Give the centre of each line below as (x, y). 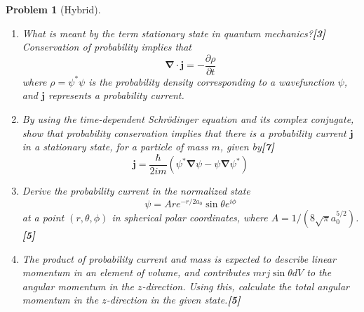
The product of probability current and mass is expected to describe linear (179, 258)
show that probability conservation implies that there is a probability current (184, 132)
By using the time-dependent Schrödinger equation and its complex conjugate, (188, 119)
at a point (43, 217)
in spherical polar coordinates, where (190, 217)
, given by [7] (247, 147)
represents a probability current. (116, 95)
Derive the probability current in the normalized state (136, 191)
